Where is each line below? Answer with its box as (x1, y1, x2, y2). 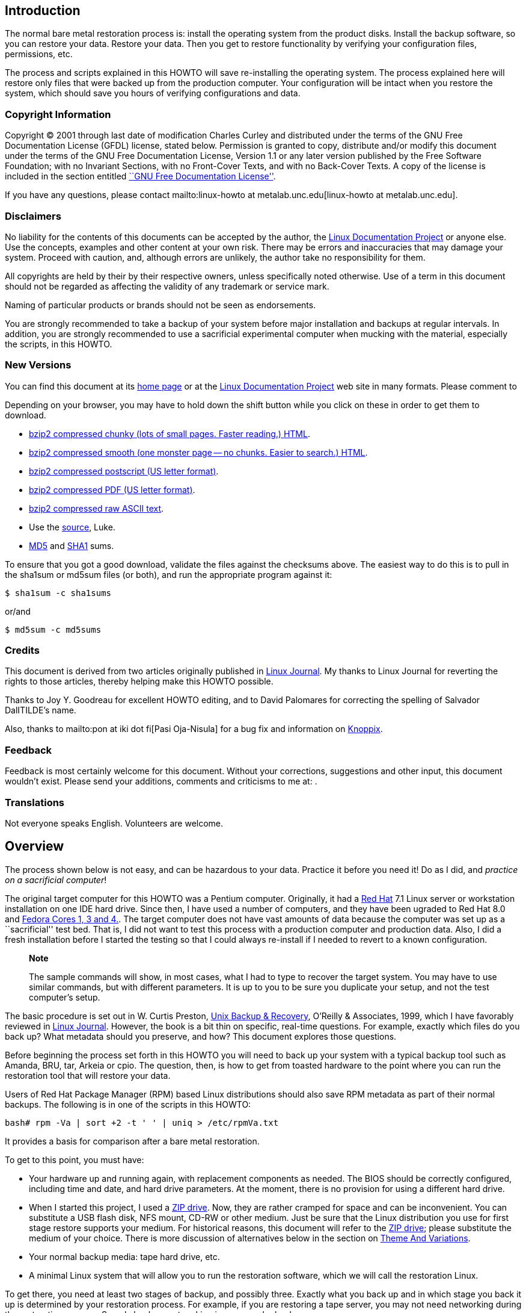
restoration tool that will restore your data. (5, 1070, 171, 1081)
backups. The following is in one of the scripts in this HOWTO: (5, 1099, 251, 1110)
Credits (5, 644, 40, 657)
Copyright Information (5, 108, 111, 120)
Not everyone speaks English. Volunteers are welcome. (5, 818, 224, 828)
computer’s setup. (29, 992, 100, 1002)
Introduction (5, 3, 81, 18)
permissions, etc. (5, 49, 73, 60)
